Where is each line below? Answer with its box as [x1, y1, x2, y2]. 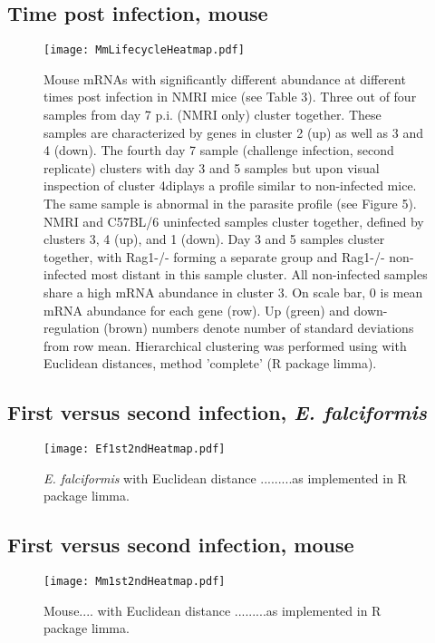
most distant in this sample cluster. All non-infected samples [91, 265, 428, 284]
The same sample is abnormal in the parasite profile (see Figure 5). [43, 194, 417, 213]
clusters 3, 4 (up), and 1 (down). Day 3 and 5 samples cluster [43, 229, 385, 248]
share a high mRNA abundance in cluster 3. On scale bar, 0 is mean [43, 282, 423, 301]
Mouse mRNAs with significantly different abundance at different [43, 69, 406, 88]
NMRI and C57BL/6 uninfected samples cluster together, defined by [43, 211, 424, 230]
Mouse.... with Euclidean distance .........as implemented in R [43, 600, 382, 619]
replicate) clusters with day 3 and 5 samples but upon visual [43, 158, 380, 177]
